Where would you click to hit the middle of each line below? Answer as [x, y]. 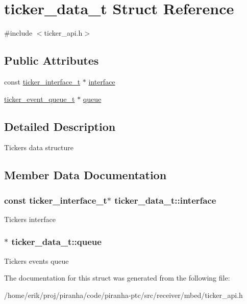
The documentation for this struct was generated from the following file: [117, 278]
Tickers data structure [39, 147]
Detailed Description [60, 126]
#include [18, 33]
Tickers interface [30, 219]
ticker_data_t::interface [165, 200]
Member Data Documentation [85, 175]
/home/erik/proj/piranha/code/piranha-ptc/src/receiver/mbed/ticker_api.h [123, 295]
